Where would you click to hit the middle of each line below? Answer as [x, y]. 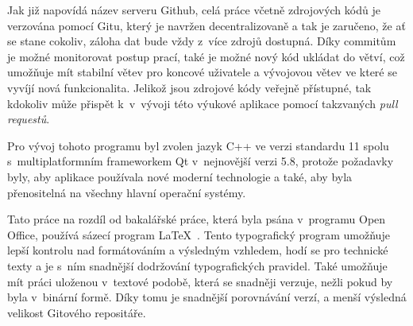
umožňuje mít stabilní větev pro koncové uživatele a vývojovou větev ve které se [202, 72]
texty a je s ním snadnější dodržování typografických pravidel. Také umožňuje [197, 265]
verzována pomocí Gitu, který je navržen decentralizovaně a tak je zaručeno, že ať [206, 25]
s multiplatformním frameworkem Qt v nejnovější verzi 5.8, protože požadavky [201, 161]
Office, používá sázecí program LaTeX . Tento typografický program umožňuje [199, 234]
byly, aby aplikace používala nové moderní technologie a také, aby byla [180, 176]
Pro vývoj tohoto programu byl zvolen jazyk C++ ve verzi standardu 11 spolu [198, 145]
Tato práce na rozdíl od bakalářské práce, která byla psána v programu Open [197, 219]
